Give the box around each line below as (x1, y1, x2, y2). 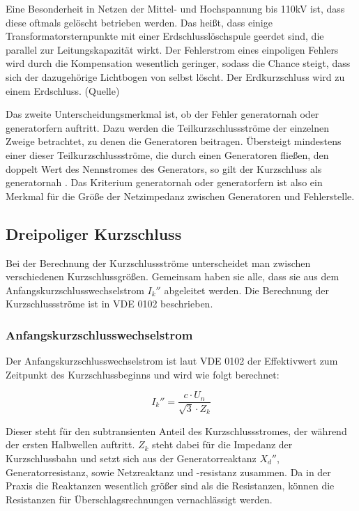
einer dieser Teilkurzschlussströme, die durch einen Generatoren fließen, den (6, 147, 329, 162)
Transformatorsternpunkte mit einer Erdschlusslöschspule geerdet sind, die (6, 29, 324, 43)
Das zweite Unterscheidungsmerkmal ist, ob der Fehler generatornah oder (6, 107, 319, 121)
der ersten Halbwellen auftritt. (6, 437, 135, 452)
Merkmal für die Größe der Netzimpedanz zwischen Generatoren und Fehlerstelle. (6, 188, 355, 203)
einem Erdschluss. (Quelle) (6, 83, 120, 98)
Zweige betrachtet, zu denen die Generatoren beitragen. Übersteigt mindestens (6, 134, 342, 148)
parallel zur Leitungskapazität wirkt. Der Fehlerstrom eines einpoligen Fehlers (6, 42, 339, 56)
